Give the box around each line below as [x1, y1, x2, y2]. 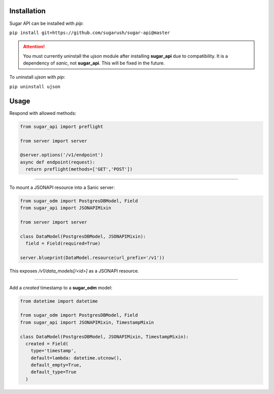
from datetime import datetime [20, 298, 98, 304]
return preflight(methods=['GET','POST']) [25, 167, 133, 172]
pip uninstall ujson [9, 84, 61, 89]
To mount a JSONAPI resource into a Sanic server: [9, 184, 115, 190]
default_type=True [30, 369, 77, 375]
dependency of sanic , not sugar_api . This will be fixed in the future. [23, 60, 165, 66]
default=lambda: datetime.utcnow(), [30, 355, 122, 360]
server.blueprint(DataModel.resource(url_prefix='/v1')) [20, 255, 165, 261]
